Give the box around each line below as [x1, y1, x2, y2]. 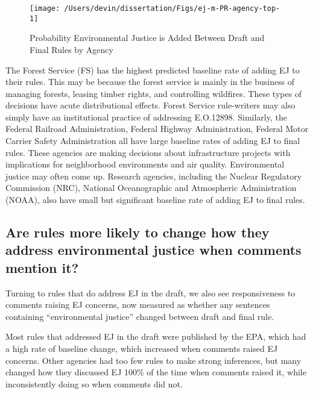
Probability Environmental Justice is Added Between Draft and [30, 31, 265, 44]
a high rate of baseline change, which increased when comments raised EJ [5, 342, 278, 354]
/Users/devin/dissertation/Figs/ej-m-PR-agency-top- [64, 4, 280, 13]
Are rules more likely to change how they [5, 223, 270, 242]
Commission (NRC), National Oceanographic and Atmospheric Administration [5, 181, 297, 194]
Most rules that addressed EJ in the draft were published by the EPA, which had [5, 330, 306, 343]
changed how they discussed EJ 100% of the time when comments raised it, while [5, 366, 306, 378]
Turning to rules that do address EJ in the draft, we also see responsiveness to [5, 286, 296, 299]
